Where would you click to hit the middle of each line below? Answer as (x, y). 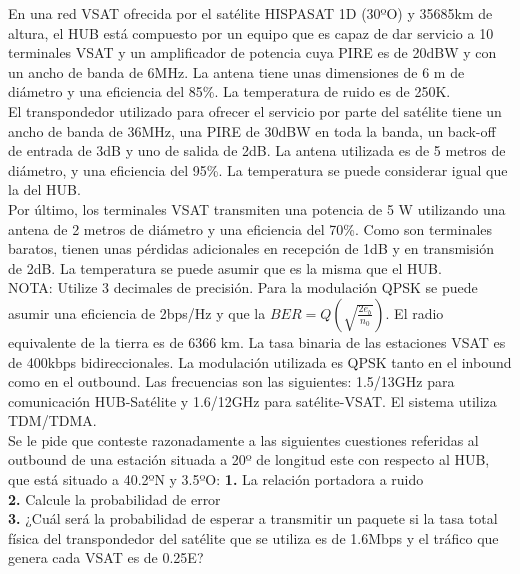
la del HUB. (44, 189)
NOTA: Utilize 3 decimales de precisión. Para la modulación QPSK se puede (243, 287)
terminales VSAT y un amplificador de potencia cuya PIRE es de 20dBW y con (252, 52)
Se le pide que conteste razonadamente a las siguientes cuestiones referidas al (243, 439)
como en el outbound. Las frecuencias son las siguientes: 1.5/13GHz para (231, 381)
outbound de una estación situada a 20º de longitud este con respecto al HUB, (249, 459)
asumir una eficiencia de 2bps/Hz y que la (137, 312)
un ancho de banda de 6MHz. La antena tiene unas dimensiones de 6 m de (236, 71)
